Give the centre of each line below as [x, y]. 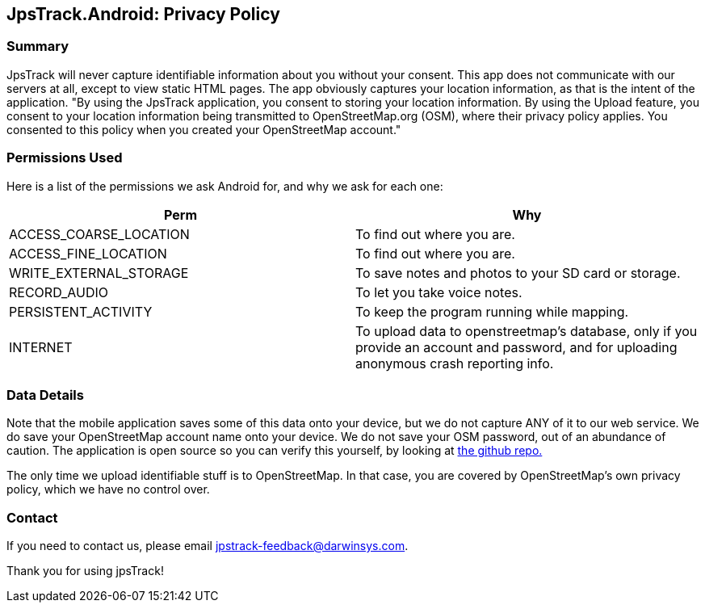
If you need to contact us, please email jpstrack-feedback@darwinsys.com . [208, 546]
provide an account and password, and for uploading [516, 347]
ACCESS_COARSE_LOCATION [99, 234]
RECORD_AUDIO [59, 292]
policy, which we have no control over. [108, 489]
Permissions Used [65, 158]
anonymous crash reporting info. [455, 363]
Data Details [45, 395]
